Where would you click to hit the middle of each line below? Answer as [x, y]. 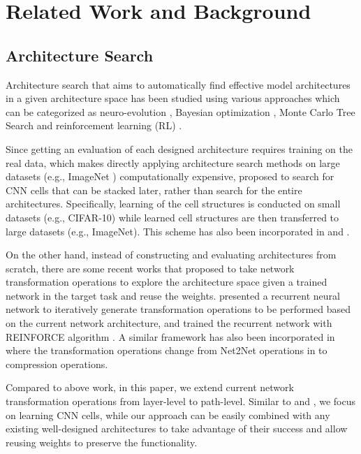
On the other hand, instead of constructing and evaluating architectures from [171, 255]
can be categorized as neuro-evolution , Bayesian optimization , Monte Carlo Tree [180, 111]
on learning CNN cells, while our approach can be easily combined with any [168, 415]
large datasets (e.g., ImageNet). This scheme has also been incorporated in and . [178, 231]
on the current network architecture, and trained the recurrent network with [169, 323]
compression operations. [57, 364]
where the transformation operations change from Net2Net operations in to [167, 350]
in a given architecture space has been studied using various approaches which [173, 98]
